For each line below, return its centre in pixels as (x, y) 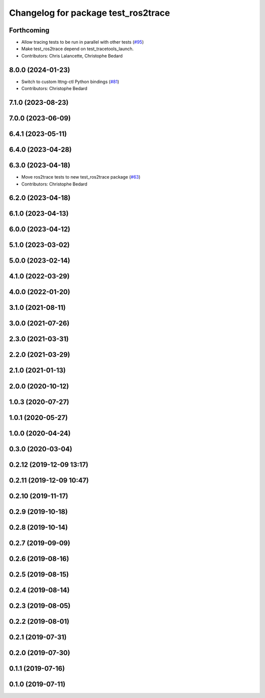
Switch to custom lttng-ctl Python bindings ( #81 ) (70, 82)
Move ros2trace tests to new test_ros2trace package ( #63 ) (81, 177)
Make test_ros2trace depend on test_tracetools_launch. (78, 49)
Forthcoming (29, 30)
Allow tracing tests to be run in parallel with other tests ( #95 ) (83, 42)
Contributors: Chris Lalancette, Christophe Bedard (72, 56)
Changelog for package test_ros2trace (90, 13)
